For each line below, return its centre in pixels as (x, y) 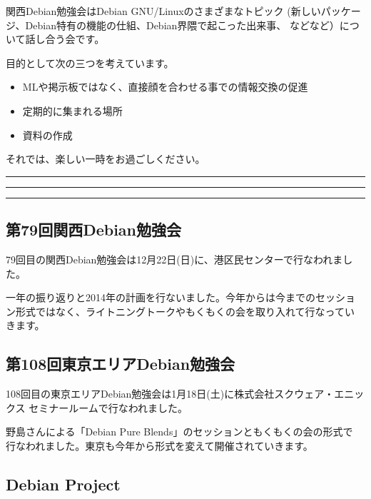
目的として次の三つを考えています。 (90, 62)
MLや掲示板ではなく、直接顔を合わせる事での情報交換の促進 (165, 87)
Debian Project (63, 484)
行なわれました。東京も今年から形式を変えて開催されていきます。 (159, 445)
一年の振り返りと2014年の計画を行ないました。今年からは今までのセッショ (181, 297)
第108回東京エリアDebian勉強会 (121, 364)
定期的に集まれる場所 (72, 110)
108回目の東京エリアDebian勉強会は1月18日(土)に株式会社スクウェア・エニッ (185, 394)
